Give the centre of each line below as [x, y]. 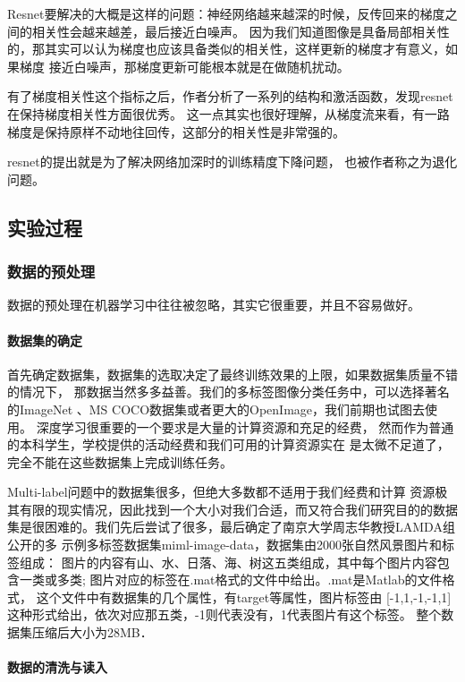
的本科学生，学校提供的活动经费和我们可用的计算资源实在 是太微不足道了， [228, 444]
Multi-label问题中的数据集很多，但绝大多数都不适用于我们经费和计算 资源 [221, 492]
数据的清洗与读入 [57, 667]
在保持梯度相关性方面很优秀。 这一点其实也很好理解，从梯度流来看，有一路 [228, 113]
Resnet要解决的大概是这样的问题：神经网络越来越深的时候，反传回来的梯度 [226, 13]
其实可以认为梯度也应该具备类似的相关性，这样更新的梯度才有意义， [245, 49]
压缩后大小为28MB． [92, 632]
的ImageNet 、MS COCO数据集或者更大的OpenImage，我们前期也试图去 [216, 409]
